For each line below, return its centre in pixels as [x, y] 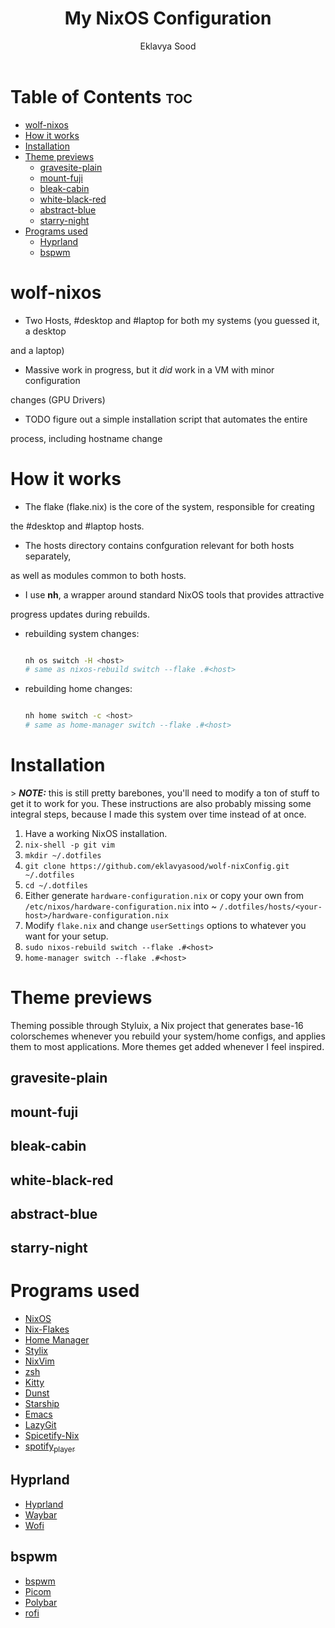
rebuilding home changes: [78, 689]
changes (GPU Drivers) [58, 399]
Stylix [36, 1351]
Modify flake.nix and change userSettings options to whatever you [165, 925]
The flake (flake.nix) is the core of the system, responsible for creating [169, 506]
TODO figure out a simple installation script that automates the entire [166, 419]
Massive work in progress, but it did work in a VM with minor [149, 369]
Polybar [41, 1602]
